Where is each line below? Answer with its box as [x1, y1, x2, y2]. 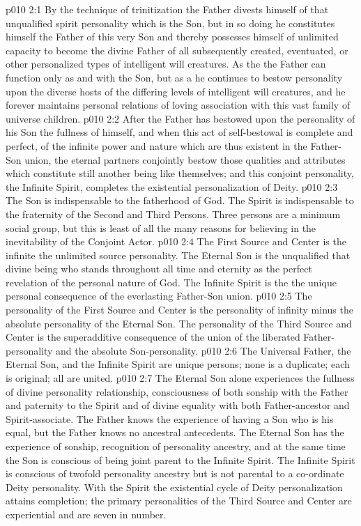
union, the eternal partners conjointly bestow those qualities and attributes [24, 152, 346, 167]
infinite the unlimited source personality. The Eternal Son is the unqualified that [6, 247, 351, 262]
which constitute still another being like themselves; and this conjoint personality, [6, 166, 354, 180]
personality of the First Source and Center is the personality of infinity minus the [6, 302, 353, 317]
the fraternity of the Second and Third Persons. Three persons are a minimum [6, 206, 341, 221]
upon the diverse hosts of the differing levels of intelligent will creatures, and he [6, 84, 346, 98]
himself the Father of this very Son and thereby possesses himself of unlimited [6, 29, 339, 44]
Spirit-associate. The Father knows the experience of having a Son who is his [6, 411, 334, 426]
